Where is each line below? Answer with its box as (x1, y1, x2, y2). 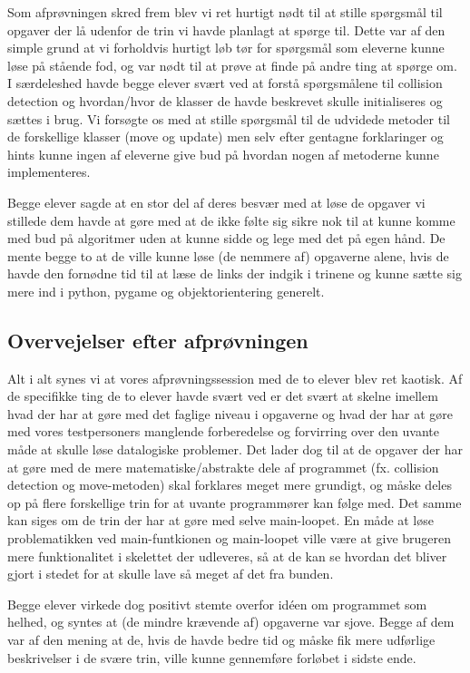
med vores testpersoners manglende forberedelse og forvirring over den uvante (7, 422, 439, 441)
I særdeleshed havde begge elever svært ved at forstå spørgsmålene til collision (7, 73, 443, 93)
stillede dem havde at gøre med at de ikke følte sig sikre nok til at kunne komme (7, 210, 455, 229)
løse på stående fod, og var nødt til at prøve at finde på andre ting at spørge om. (7, 55, 457, 74)
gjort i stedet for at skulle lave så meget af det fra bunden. (7, 564, 334, 583)
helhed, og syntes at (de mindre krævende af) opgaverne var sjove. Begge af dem (7, 612, 455, 631)
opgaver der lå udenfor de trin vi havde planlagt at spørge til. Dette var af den (7, 20, 446, 39)
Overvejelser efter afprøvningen (7, 326, 308, 354)
